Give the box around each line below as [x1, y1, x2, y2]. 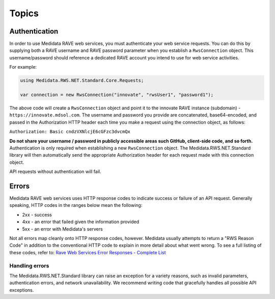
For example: [9, 64, 37, 70]
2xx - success [22, 212, 52, 218]
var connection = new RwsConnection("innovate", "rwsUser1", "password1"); [20, 92, 214, 98]
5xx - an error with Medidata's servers [22, 226, 103, 232]
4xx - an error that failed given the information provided [22, 219, 140, 225]
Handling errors [9, 262, 49, 269]
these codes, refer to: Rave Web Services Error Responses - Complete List [9, 249, 166, 255]
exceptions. [9, 287, 34, 293]
